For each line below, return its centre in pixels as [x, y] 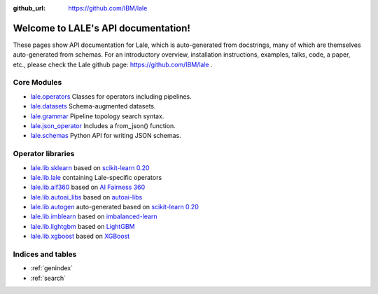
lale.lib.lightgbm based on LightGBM [83, 226]
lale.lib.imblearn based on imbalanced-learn [94, 216]
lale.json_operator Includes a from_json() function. [103, 126]
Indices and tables [45, 254]
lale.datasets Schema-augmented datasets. [93, 106]
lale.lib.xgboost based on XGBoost [80, 236]
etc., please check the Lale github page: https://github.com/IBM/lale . [113, 64]
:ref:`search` [48, 278]
